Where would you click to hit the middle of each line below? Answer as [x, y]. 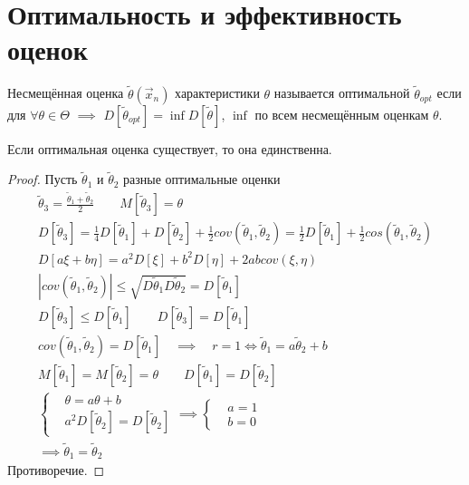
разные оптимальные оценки [202, 179]
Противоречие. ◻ [56, 470]
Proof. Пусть [43, 179]
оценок [48, 49]
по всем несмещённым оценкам [342, 114]
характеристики [217, 93]
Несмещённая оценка [66, 93]
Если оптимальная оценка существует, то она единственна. [170, 148]
